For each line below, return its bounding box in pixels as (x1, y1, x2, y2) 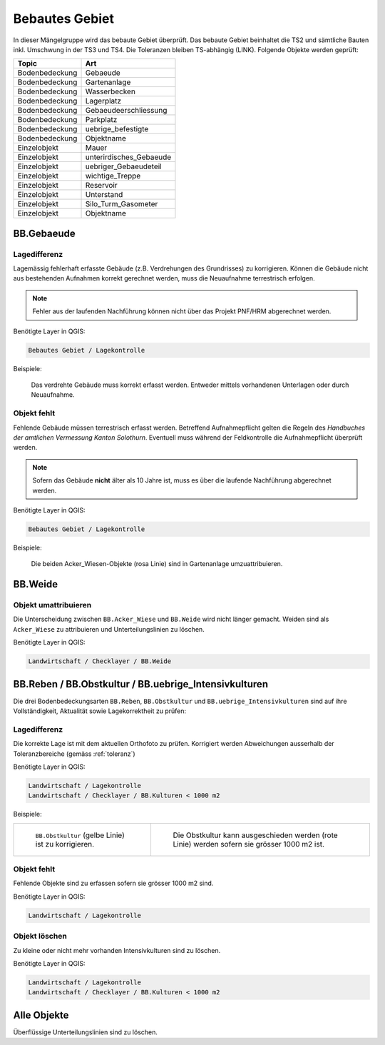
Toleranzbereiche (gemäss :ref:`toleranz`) (13, 749, 135, 758)
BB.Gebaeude (13, 227, 76, 239)
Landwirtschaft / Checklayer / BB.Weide (28, 657, 171, 665)
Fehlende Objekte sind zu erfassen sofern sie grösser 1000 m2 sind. (13, 879, 214, 888)
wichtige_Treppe (85, 171, 141, 181)
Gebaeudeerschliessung (85, 106, 168, 116)
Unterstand (85, 190, 123, 200)
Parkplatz (85, 115, 118, 125)
